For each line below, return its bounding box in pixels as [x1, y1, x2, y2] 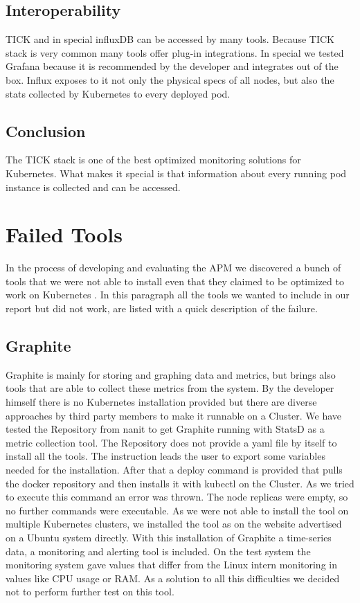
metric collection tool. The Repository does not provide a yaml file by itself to [6, 435, 337, 449]
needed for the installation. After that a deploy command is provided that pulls [6, 462, 343, 477]
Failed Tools [6, 220, 123, 249]
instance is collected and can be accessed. [6, 179, 181, 194]
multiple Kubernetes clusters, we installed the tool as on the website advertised [6, 516, 342, 531]
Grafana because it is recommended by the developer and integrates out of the [6, 59, 339, 73]
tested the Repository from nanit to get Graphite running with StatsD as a [6, 422, 325, 436]
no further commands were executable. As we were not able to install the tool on [6, 503, 349, 517]
